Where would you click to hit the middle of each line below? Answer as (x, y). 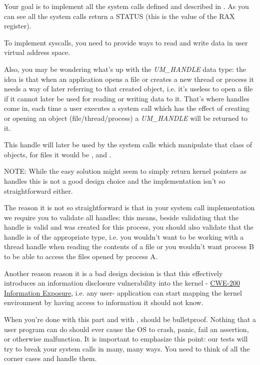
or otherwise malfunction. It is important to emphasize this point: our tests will (126, 339)
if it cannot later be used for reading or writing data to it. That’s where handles (127, 98)
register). (18, 26)
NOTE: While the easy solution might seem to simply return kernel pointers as (125, 171)
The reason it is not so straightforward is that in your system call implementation (129, 207)
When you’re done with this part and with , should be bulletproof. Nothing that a (130, 319)
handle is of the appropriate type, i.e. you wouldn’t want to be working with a (124, 236)
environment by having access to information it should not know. (104, 302)
